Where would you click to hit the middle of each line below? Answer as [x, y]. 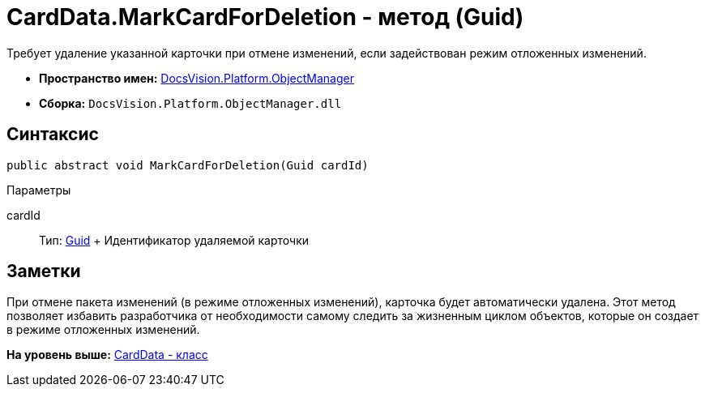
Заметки [44, 271]
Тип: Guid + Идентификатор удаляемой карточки [174, 240]
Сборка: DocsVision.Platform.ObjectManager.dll [190, 103]
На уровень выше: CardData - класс [107, 355]
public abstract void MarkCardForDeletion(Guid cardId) [188, 165]
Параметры [39, 190]
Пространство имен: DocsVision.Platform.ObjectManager [197, 78]
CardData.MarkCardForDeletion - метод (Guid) [265, 17]
